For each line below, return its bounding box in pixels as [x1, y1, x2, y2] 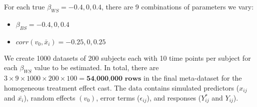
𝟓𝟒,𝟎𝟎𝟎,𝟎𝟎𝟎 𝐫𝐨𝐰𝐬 [86, 75, 141, 82]
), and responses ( [146, 93, 201, 103]
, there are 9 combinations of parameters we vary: [101, 1, 254, 11]
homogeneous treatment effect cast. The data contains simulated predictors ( [4, 82, 239, 93]
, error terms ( [96, 93, 140, 103]
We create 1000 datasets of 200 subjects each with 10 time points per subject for [4, 52, 251, 63]
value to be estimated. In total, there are [34, 62, 159, 73]
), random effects [23, 93, 75, 103]
